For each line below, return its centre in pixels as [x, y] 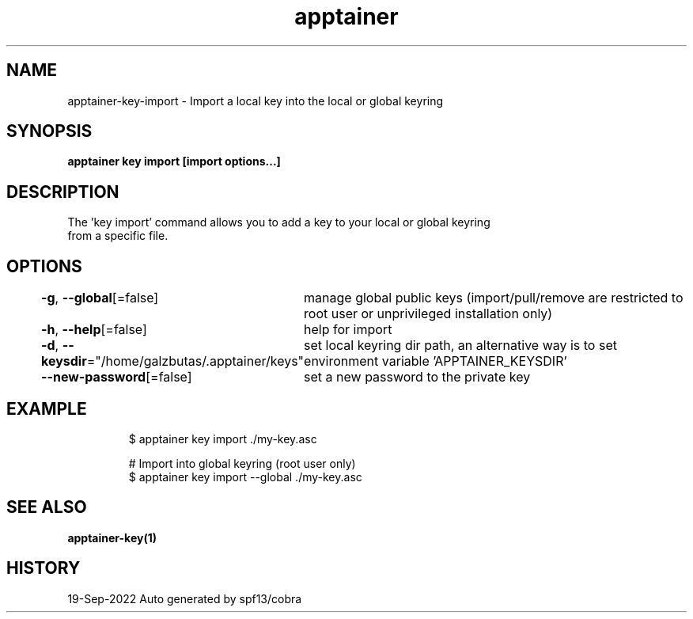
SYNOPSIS [49, 131]
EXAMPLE [47, 408]
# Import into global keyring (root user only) [242, 463]
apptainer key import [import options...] [174, 161]
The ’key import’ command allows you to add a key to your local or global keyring [279, 222]
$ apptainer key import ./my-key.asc [223, 439]
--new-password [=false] [117, 377]
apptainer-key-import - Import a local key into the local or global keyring [256, 101]
